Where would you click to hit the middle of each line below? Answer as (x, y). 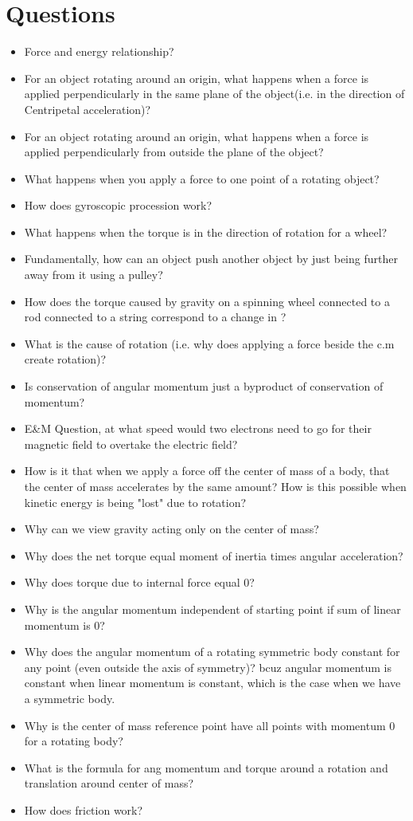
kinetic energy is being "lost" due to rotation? (135, 502)
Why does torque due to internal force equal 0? (139, 582)
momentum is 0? (64, 625)
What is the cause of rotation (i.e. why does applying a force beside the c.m (209, 343)
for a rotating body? (74, 741)
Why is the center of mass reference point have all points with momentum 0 (210, 725)
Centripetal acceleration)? (88, 109)
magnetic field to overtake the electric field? (131, 444)
